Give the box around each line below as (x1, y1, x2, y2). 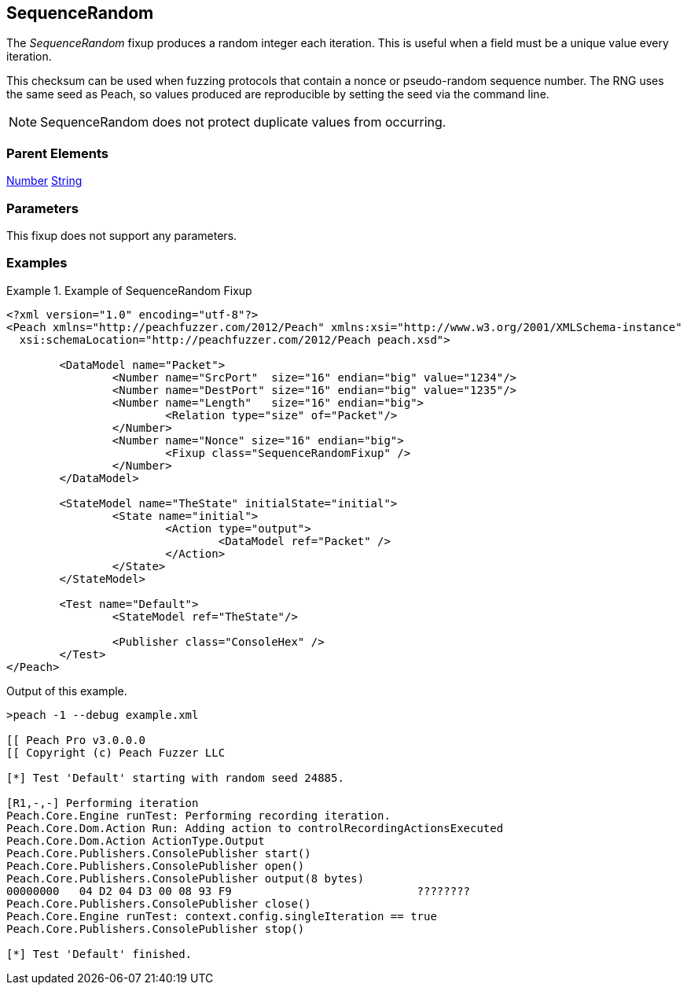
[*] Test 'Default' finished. (6, 947, 193, 960)
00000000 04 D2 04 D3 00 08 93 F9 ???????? (6, 884, 471, 897)
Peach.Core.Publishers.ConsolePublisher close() (6, 897, 311, 910)
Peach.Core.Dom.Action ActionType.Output (6, 834, 265, 847)
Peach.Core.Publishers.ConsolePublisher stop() (6, 922, 305, 935)
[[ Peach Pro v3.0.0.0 (6, 733, 146, 746)
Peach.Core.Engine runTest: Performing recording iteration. (6, 809, 391, 822)
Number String (6, 174, 83, 188)
